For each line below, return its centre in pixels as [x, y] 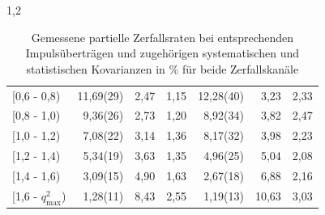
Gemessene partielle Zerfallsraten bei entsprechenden [162, 37]
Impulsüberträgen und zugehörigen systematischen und [162, 53]
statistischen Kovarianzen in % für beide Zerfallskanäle [162, 68]
